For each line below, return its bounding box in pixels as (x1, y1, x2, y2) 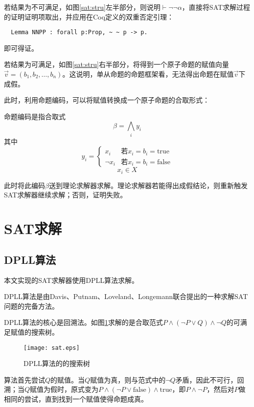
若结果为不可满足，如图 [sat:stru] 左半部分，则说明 (4, 2, 161, 12)
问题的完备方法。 (4, 300, 59, 311)
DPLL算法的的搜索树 (23, 358, 90, 368)
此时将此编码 (4, 180, 45, 190)
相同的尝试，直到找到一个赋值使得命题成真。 (4, 393, 148, 404)
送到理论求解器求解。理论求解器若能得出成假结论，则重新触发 (48, 180, 248, 190)
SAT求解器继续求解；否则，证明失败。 (4, 190, 127, 200)
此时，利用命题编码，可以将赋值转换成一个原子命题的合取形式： (4, 95, 209, 105)
